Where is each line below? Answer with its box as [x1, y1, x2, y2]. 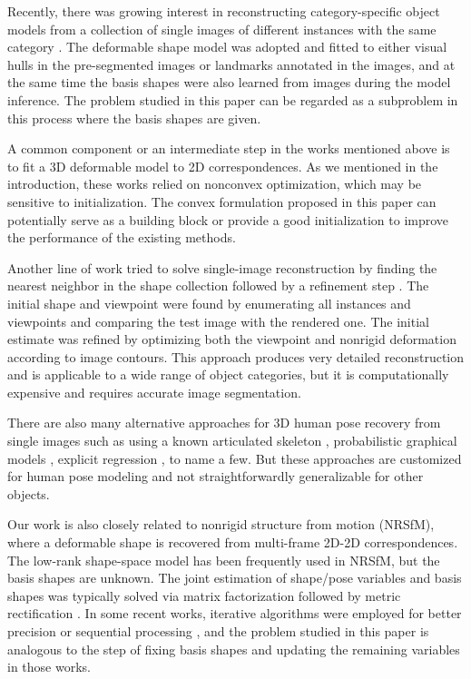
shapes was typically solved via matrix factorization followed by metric [7, 586, 401, 605]
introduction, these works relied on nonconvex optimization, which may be [7, 174, 422, 193]
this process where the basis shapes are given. [7, 108, 261, 127]
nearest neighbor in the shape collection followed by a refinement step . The [7, 276, 429, 295]
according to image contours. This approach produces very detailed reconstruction [7, 347, 465, 366]
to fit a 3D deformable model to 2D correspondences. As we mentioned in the [7, 156, 438, 175]
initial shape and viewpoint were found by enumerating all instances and [7, 293, 411, 312]
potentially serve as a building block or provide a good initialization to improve [7, 210, 449, 229]
